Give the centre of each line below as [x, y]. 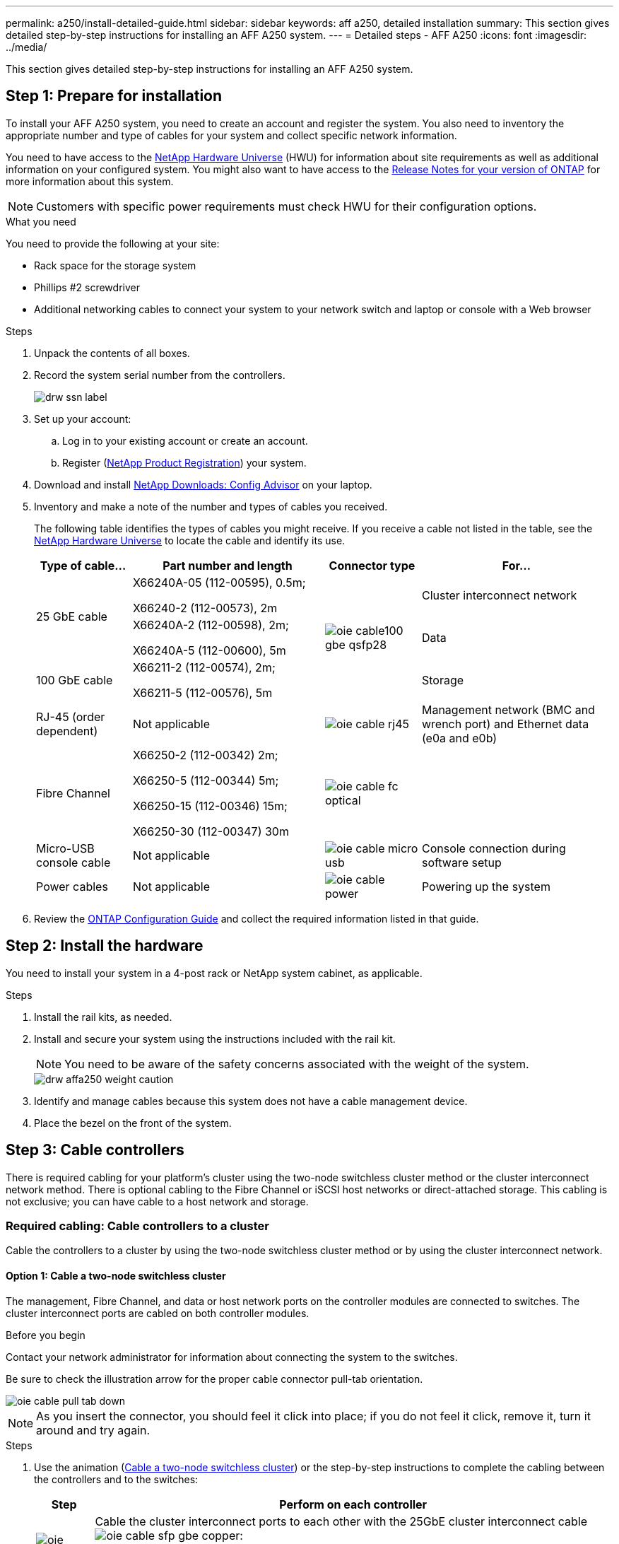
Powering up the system [486, 886]
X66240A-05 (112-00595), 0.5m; [219, 582]
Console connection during [494, 848]
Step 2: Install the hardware [105, 946]
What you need [41, 221]
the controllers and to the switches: [116, 1479]
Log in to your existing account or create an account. [185, 440]
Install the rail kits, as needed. [103, 1017]
